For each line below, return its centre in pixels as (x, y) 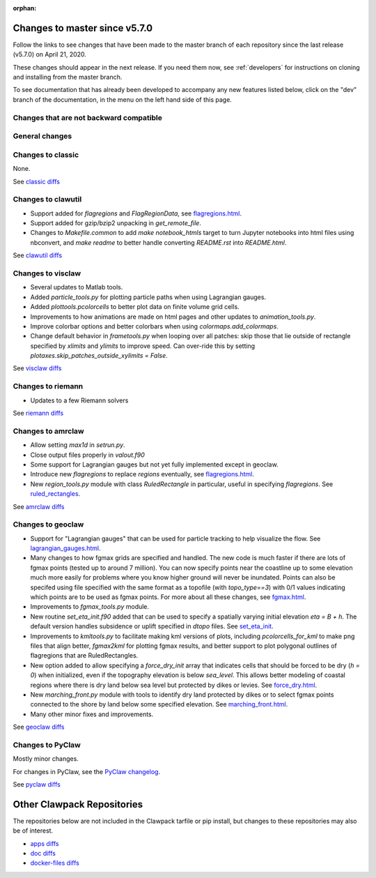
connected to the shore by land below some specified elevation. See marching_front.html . (159, 704)
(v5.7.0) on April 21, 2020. (50, 54)
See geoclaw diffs (39, 727)
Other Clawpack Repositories (78, 804)
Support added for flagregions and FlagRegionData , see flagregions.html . (136, 213)
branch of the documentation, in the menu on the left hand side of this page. (123, 99)
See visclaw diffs (37, 368)
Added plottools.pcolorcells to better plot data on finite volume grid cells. (135, 307)
